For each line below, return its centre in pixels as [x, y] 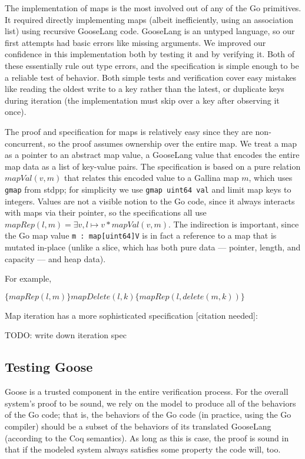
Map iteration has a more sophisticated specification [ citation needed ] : [131, 315]
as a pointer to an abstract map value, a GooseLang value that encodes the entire [152, 155]
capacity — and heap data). [55, 258]
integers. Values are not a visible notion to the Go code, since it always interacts [150, 201]
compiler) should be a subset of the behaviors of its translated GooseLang [138, 426]
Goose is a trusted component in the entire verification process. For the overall [147, 392]
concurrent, [25, 143]
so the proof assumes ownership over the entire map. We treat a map [173, 143]
